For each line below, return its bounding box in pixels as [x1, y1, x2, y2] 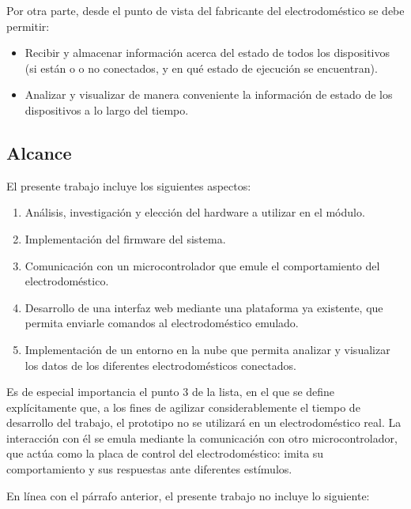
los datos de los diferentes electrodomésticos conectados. [25, 356, 296, 373]
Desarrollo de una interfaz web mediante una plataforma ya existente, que [25, 299, 383, 315]
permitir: [6, 17, 50, 34]
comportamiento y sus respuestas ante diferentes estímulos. [6, 461, 292, 477]
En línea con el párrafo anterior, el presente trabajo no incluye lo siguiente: [6, 487, 370, 503]
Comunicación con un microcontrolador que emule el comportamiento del [25, 257, 380, 273]
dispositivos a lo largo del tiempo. [25, 101, 189, 118]
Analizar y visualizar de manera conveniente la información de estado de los [25, 86, 393, 103]
